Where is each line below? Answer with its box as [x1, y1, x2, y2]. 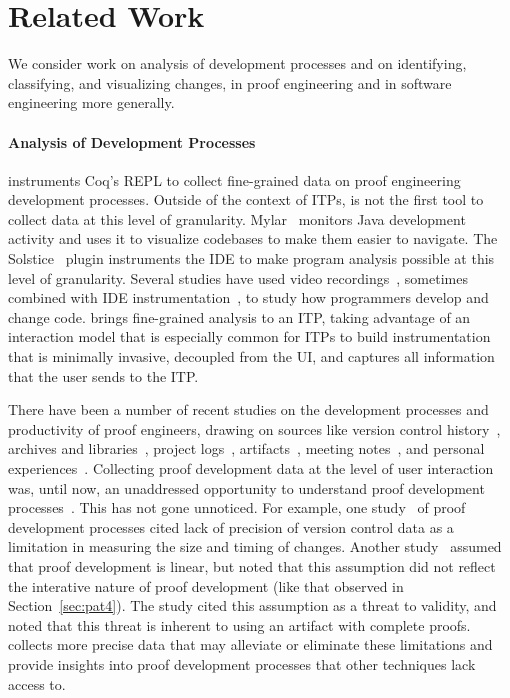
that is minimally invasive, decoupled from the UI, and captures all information [8, 346, 495, 367]
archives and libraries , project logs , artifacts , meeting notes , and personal [8, 438, 485, 459]
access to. [8, 673, 66, 694]
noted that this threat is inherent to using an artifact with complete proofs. [8, 614, 471, 635]
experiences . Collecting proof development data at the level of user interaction [8, 458, 494, 479]
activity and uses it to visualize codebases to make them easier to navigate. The [8, 228, 498, 249]
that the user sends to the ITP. [8, 365, 199, 386]
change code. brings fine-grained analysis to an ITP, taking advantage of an [8, 306, 471, 327]
